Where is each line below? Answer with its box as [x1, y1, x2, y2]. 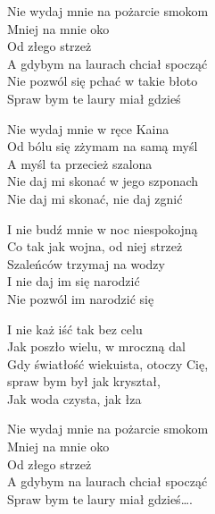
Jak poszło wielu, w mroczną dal [7, 337, 186, 356]
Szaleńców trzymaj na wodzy [7, 254, 165, 273]
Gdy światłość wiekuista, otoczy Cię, [7, 354, 209, 373]
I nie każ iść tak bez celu [7, 319, 143, 338]
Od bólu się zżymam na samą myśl [7, 137, 198, 156]
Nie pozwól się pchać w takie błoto [7, 72, 198, 90]
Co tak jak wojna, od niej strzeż [7, 237, 183, 256]
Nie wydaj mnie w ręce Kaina [7, 119, 170, 138]
